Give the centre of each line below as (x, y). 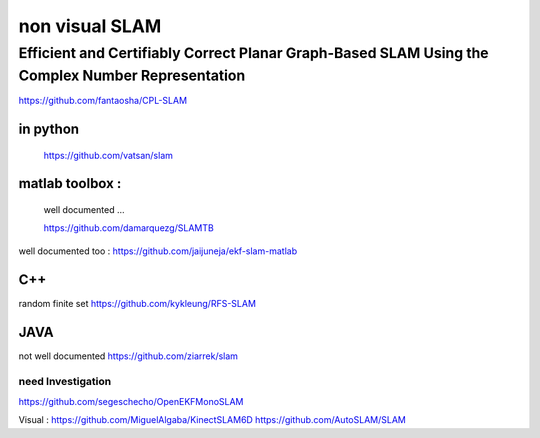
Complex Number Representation (132, 75)
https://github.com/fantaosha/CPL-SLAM (103, 101)
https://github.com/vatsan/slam (108, 155)
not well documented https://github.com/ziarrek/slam (128, 356)
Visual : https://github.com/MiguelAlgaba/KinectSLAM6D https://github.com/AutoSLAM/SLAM (212, 420)
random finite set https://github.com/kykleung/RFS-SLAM (137, 303)
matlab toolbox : (70, 183)
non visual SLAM (90, 26)
